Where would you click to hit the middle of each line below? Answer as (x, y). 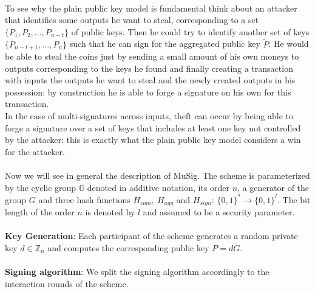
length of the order (40, 212)
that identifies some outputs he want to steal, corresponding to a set (132, 20)
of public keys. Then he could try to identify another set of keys (190, 31)
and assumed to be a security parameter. (219, 212)
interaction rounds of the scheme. (67, 283)
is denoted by (110, 212)
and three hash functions (84, 199)
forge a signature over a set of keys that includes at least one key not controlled (153, 127)
